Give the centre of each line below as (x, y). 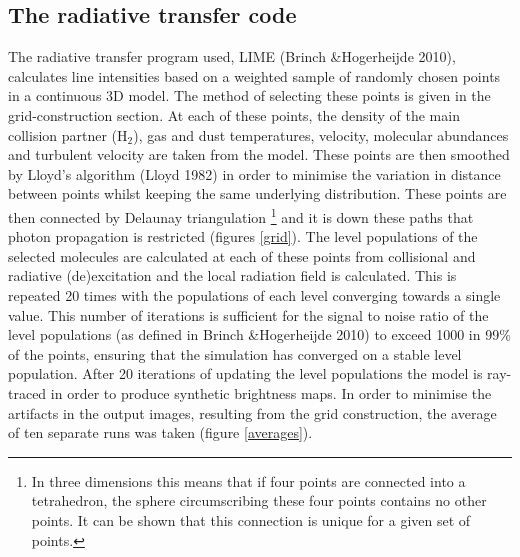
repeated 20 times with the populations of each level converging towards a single (254, 294)
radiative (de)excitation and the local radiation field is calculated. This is (232, 275)
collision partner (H (68, 134)
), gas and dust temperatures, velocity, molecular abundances (321, 134)
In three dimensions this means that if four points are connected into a (248, 480)
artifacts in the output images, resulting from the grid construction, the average (252, 412)
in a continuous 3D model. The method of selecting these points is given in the (249, 95)
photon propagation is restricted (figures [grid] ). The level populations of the (243, 236)
